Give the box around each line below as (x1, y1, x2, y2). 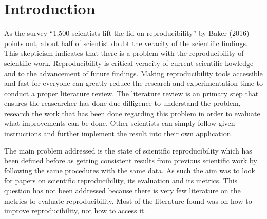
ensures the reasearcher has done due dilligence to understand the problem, (4, 98, 241, 108)
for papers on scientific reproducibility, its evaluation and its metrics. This (4, 175, 238, 186)
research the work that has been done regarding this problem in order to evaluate (4, 107, 260, 118)
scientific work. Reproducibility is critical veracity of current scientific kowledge (4, 57, 254, 68)
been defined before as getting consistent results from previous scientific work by (4, 155, 257, 166)
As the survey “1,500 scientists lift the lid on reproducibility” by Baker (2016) (4, 28, 250, 38)
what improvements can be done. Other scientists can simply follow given (4, 118, 235, 128)
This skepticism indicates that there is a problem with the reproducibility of (4, 48, 244, 58)
